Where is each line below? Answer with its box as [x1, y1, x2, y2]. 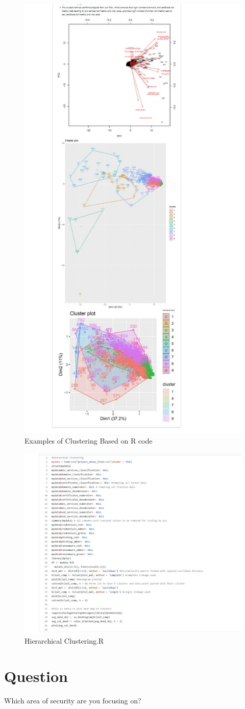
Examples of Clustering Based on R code [24, 435, 153, 446]
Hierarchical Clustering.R [24, 635, 104, 646]
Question [4, 665, 68, 686]
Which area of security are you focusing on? [4, 695, 141, 705]
